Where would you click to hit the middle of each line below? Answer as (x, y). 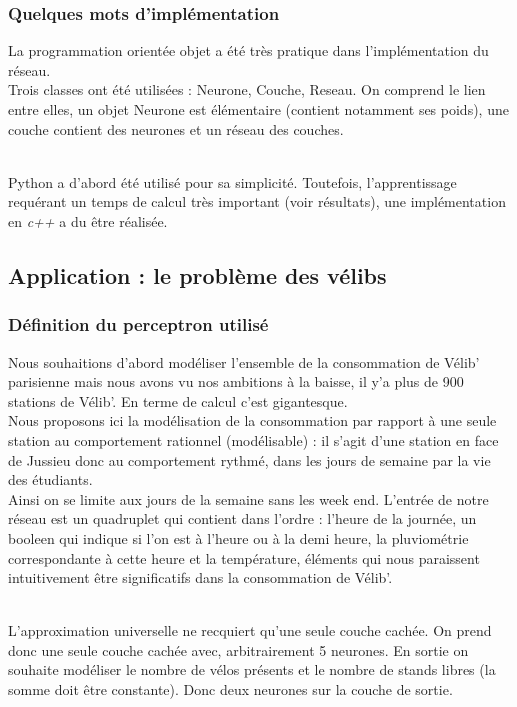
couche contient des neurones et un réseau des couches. (176, 128)
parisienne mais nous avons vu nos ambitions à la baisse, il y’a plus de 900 (236, 381)
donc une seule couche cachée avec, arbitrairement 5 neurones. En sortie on (238, 649)
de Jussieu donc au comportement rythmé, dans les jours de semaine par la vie (249, 459)
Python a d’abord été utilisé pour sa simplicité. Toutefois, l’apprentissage (232, 181)
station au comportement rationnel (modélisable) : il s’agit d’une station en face (253, 439)
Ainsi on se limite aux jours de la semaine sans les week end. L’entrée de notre (248, 498)
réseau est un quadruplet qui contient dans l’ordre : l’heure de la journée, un (242, 518)
